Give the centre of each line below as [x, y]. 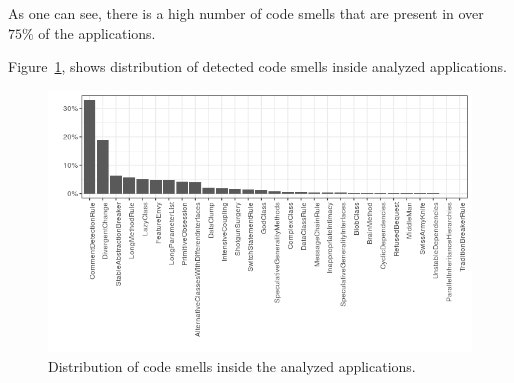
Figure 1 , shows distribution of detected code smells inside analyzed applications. [257, 66]
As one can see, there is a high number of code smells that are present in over [246, 13]
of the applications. [97, 32]
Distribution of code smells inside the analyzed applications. [232, 366]
